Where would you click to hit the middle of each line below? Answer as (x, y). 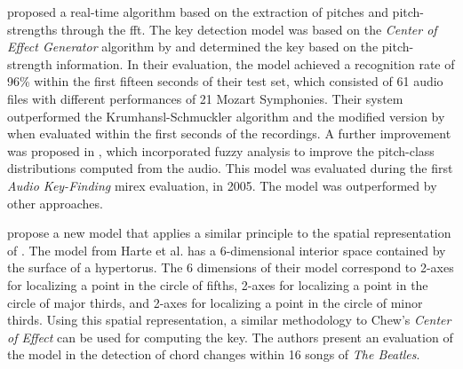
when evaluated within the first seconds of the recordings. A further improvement (229, 133)
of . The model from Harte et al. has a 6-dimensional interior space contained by (227, 250)
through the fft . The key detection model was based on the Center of (249, 29)
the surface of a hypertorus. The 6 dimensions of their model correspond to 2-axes (231, 267)
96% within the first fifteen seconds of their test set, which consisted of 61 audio (225, 81)
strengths (32, 29)
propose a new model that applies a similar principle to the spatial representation (229, 233)
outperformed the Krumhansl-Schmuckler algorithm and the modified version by (226, 116)
